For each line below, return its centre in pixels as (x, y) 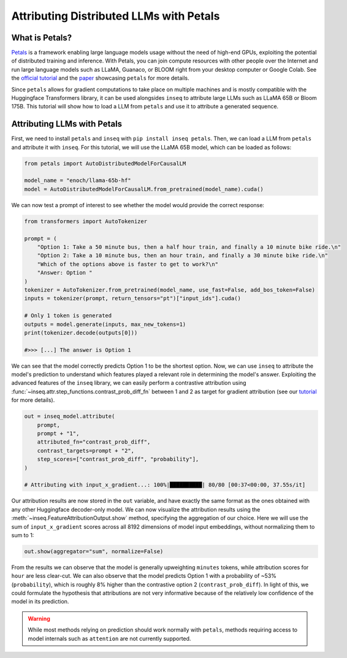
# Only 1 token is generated (68, 316)
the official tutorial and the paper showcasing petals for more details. (100, 78)
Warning (39, 618)
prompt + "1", (58, 433)
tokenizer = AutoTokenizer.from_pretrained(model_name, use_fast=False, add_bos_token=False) (170, 290)
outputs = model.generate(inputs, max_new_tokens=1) (105, 324)
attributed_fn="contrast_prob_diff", (94, 442)
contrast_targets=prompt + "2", (86, 451)
